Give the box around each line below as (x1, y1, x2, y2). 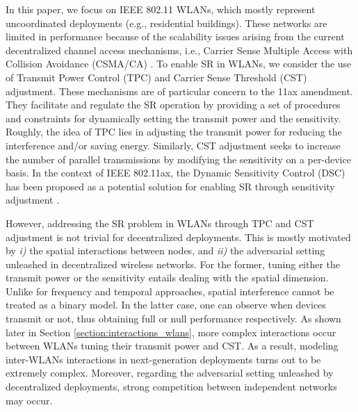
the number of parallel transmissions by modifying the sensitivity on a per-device (6, 151, 351, 166)
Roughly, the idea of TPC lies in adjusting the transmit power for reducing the (6, 124, 342, 139)
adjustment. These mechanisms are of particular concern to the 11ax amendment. (6, 83, 353, 98)
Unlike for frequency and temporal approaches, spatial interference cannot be (6, 283, 334, 298)
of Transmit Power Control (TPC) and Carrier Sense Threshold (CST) (6, 69, 307, 84)
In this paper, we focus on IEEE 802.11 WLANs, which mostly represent (6, 2, 316, 16)
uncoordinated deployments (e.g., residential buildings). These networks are (6, 15, 327, 30)
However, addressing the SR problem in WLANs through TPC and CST (6, 215, 314, 230)
